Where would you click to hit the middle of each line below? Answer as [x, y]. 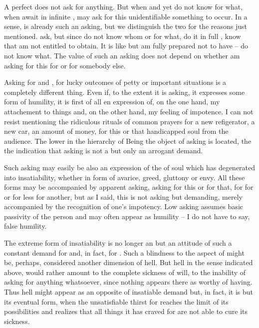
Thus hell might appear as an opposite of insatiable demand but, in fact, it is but [129, 292]
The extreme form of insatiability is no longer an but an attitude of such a [118, 243]
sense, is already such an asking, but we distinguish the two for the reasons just [126, 26]
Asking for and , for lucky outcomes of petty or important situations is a [115, 82]
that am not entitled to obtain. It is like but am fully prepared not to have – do [126, 46]
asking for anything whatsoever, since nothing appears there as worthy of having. [128, 282]
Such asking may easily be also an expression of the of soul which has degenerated [130, 167]
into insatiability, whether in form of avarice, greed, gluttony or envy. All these [125, 177]
